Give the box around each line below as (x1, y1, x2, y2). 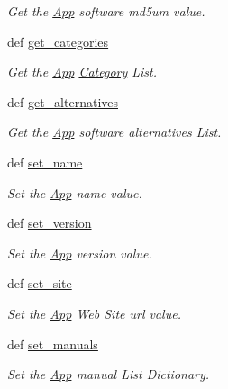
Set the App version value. (7, 243, 152, 262)
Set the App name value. (7, 183, 142, 202)
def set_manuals (7, 334, 98, 353)
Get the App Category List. (7, 62, 158, 81)
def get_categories (7, 32, 109, 50)
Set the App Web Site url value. (7, 303, 181, 322)
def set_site (7, 274, 72, 293)
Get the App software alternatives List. (7, 122, 222, 141)
